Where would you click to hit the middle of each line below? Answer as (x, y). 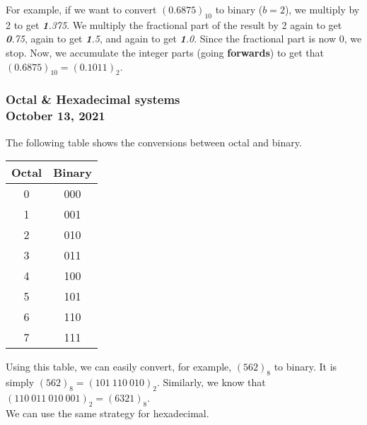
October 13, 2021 (56, 116)
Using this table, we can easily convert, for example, (119, 367)
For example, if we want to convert (81, 9)
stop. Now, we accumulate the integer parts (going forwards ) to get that (165, 52)
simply (20, 382)
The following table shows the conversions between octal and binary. (154, 142)
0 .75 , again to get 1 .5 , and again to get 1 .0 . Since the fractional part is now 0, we (184, 39)
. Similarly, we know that (211, 382)
